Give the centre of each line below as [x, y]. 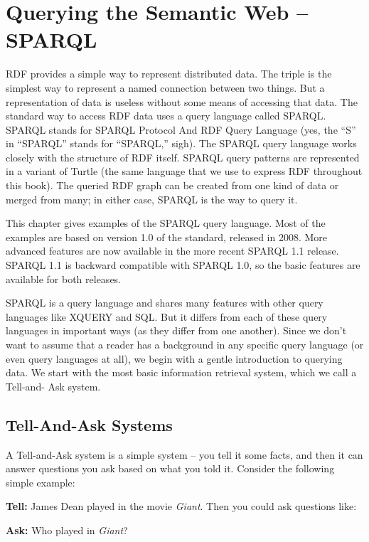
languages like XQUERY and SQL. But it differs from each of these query [167, 316]
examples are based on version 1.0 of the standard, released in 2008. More [167, 237]
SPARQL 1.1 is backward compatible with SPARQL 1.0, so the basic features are [183, 265]
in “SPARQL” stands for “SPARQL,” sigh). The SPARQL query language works [181, 143]
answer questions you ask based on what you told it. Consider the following [170, 468]
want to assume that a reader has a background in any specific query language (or [185, 344]
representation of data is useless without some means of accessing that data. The [182, 101]
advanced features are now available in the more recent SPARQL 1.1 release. [172, 251]
